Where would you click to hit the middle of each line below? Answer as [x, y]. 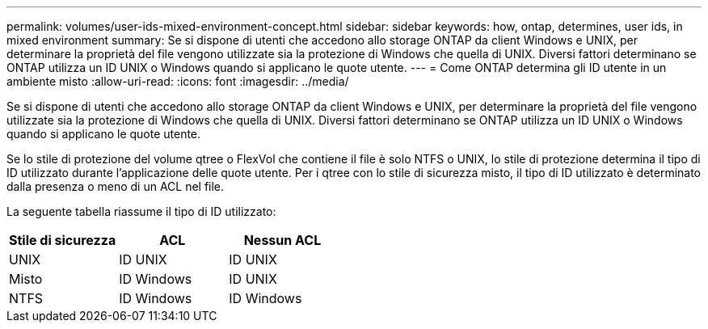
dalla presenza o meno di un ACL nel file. [116, 186]
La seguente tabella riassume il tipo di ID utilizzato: [141, 211]
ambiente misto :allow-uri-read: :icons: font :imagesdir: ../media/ [178, 81]
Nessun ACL [282, 240]
